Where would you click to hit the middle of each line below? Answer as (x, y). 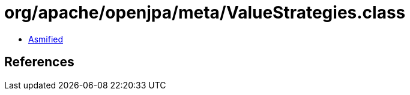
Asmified (46, 39)
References (39, 62)
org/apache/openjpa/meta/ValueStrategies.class (205, 13)
